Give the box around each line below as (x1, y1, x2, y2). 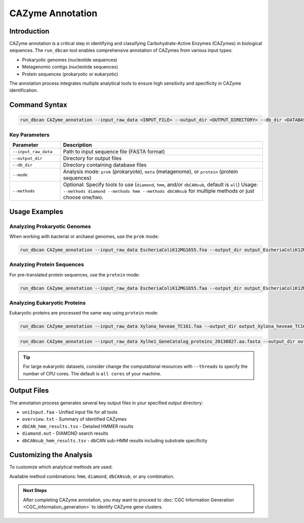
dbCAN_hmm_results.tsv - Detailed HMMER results (22, 423, 134, 429)
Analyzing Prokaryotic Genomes (9, 223, 91, 230)
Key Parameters (9, 131, 50, 138)
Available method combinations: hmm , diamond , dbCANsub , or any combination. (9, 473, 175, 479)
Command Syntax (9, 100, 67, 109)
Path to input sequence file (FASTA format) (63, 148, 165, 155)
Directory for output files (63, 155, 122, 162)
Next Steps (23, 487, 47, 494)
